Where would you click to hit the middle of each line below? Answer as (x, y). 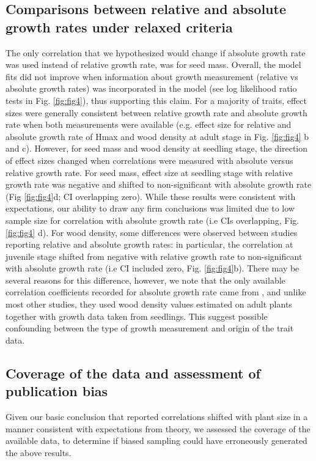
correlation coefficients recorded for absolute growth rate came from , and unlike (156, 292)
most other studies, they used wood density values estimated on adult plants (149, 304)
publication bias (57, 391)
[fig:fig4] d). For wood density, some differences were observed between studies (152, 232)
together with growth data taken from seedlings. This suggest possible (137, 316)
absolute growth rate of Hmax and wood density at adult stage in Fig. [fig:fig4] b (157, 136)
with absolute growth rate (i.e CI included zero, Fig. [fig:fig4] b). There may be (152, 268)
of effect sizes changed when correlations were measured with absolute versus (149, 160)
